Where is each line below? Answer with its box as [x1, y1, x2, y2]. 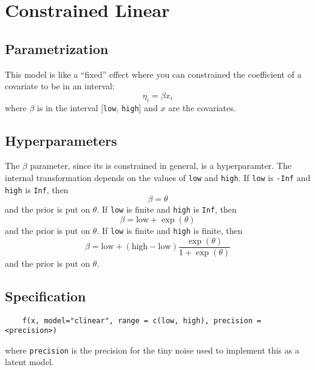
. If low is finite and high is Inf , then [97, 203, 237, 216]
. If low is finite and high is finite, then [97, 224, 243, 236]
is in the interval [37, 101, 98, 114]
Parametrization [5, 39, 109, 58]
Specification [5, 286, 86, 305]
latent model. [5, 355, 54, 368]
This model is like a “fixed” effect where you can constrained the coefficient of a [5, 67, 302, 80]
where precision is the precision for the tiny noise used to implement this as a [5, 343, 299, 356]
